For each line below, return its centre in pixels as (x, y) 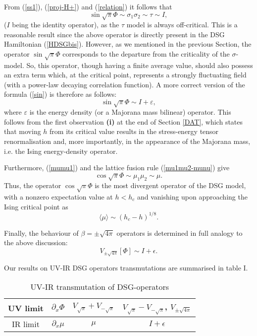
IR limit (26, 324)
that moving (23, 131)
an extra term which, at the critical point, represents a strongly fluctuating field (125, 75)
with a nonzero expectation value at (58, 197)
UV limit (26, 308)
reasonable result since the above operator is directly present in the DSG (114, 34)
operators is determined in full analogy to (180, 233)
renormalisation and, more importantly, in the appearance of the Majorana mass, (127, 141)
